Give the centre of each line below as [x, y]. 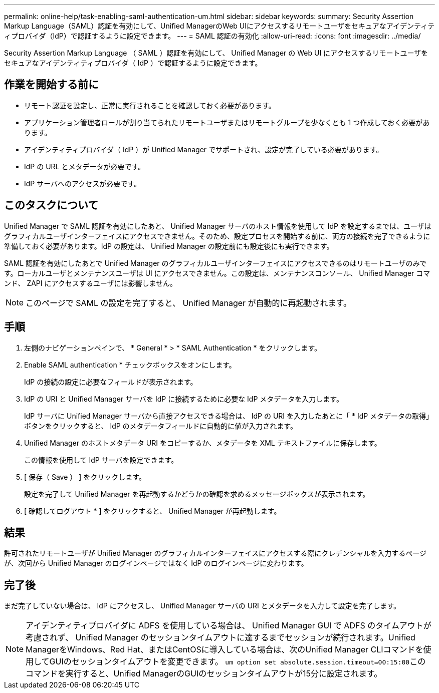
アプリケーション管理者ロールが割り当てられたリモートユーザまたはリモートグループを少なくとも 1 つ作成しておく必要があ [227, 122]
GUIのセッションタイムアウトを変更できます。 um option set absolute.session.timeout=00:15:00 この [238, 662]
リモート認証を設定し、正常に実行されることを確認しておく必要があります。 [150, 105]
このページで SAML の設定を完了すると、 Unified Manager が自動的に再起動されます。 [189, 303]
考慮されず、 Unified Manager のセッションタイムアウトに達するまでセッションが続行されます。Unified [221, 638]
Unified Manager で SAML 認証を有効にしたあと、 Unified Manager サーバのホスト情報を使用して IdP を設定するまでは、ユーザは [218, 226]
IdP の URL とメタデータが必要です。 [85, 166]
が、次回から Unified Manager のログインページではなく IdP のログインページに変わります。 [156, 563]
